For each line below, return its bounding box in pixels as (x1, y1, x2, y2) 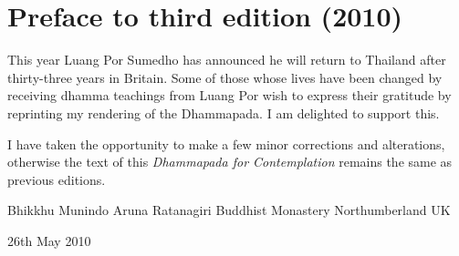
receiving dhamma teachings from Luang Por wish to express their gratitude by (7, 86, 452, 105)
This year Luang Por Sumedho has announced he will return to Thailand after (7, 50, 446, 69)
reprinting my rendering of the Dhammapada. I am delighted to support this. (7, 103, 440, 122)
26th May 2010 (7, 230, 91, 250)
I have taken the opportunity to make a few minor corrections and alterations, (7, 134, 445, 153)
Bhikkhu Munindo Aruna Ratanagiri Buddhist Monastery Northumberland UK (7, 200, 451, 220)
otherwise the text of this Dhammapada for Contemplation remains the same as (7, 152, 453, 171)
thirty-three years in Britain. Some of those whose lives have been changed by (7, 67, 443, 87)
